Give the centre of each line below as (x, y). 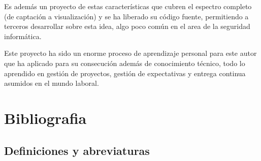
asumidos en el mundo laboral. (52, 83)
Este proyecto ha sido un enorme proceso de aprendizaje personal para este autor (130, 53)
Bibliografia (45, 118)
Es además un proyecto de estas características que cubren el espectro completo (128, 6)
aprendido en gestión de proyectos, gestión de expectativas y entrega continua (125, 73)
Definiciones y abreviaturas (77, 150)
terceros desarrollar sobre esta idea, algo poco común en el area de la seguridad (127, 26)
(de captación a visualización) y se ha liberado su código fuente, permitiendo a (126, 16)
